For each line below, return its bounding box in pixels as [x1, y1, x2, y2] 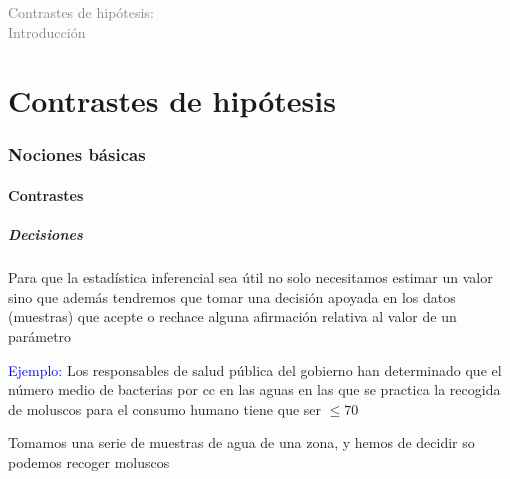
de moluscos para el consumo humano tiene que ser [8, 398, 322, 419]
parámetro [8, 325, 72, 346]
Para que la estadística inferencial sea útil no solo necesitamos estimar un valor [8, 267, 493, 288]
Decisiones [8, 224, 83, 245]
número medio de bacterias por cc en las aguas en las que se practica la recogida [8, 379, 501, 400]
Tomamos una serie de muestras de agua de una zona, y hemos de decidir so [8, 432, 475, 453]
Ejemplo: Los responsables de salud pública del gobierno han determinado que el [8, 359, 502, 380]
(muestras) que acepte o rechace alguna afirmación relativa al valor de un [8, 306, 457, 327]
